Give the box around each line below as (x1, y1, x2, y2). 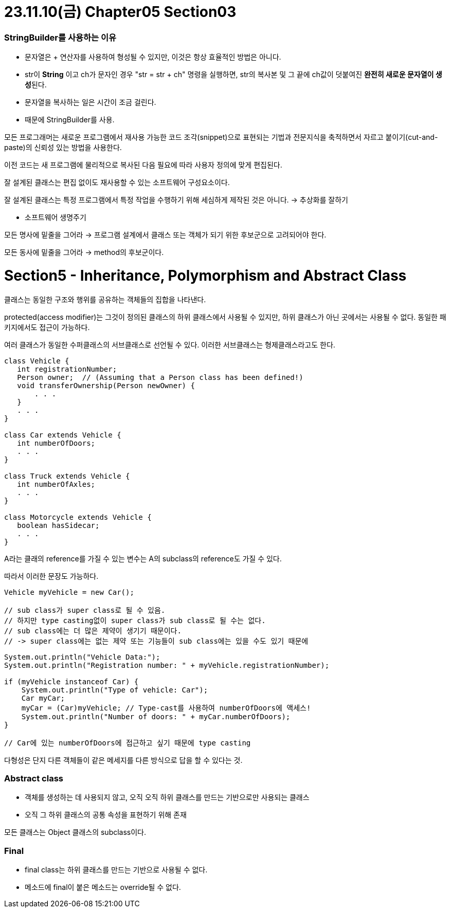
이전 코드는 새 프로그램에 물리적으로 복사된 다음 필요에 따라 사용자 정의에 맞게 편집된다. (4, 160, 282, 170)
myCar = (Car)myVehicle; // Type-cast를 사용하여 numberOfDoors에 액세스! (21, 703, 311, 712)
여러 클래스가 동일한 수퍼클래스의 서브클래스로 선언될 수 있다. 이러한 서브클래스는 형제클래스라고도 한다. (4, 340, 335, 349)
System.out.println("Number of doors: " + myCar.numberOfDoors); (21, 712, 291, 721)
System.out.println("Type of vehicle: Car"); (21, 685, 208, 694)
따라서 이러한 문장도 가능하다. (4, 571, 99, 580)
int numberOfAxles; (17, 480, 96, 488)
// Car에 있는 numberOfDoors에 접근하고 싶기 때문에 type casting (4, 738, 251, 747)
